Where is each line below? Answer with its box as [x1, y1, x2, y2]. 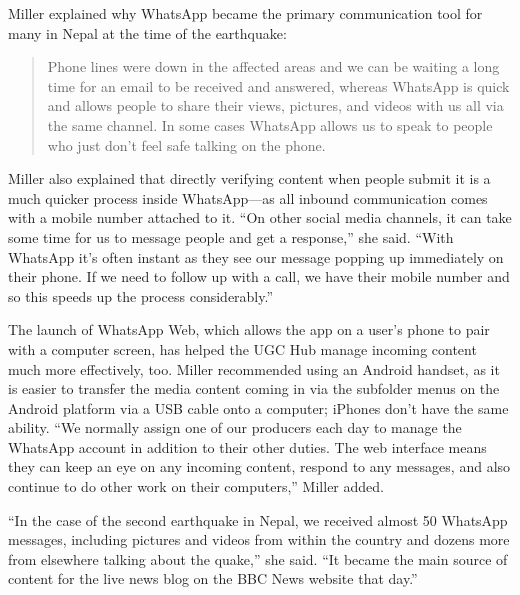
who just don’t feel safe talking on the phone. [47, 134, 326, 155]
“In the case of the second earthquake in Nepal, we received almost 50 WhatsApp [8, 509, 508, 530]
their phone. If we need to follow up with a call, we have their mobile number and [8, 266, 510, 287]
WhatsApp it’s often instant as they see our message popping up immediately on [8, 246, 504, 267]
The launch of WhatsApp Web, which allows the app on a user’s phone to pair [8, 319, 490, 340]
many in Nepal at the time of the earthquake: [8, 22, 287, 43]
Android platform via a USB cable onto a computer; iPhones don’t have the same [8, 397, 509, 418]
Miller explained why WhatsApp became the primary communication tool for [8, 3, 483, 23]
